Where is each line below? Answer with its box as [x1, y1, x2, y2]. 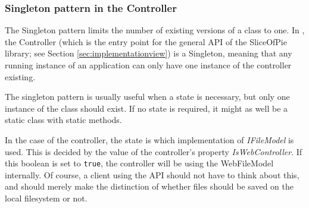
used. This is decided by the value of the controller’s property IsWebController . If [5, 145, 302, 157]
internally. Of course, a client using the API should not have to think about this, [5, 168, 299, 181]
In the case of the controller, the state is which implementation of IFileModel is [5, 133, 294, 146]
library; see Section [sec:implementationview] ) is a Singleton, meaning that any [5, 47, 292, 59]
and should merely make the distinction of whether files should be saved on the [5, 180, 294, 193]
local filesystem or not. [5, 192, 88, 204]
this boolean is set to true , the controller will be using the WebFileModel [5, 157, 274, 169]
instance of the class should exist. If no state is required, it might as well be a [5, 102, 288, 114]
